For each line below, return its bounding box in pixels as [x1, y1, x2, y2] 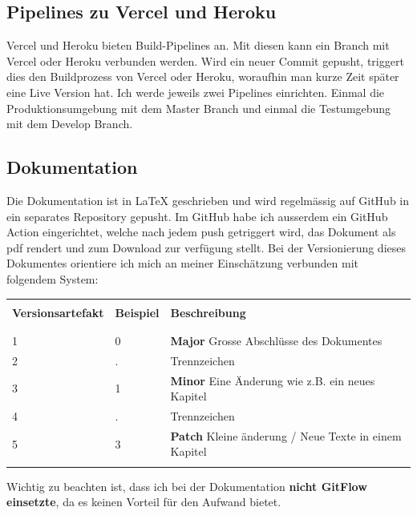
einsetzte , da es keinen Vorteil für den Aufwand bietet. [6, 493, 281, 510]
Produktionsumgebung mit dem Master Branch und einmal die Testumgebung [6, 99, 391, 116]
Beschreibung [170, 304, 246, 320]
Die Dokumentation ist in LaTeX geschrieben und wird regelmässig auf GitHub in [6, 191, 410, 208]
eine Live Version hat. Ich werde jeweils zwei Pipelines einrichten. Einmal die [6, 83, 385, 100]
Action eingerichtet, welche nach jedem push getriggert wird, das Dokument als [6, 223, 396, 240]
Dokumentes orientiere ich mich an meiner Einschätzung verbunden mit [6, 255, 358, 272]
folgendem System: [6, 270, 99, 287]
